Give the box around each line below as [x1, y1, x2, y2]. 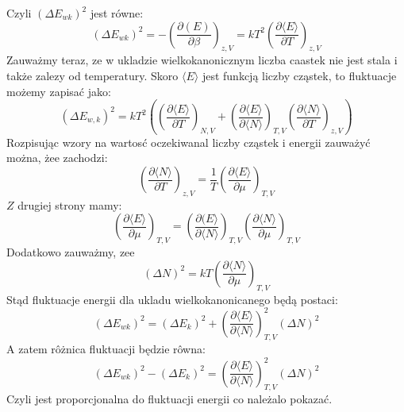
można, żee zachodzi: [6, 149, 108, 166]
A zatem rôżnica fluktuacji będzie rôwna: [6, 341, 206, 357]
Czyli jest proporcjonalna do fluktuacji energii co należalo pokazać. [6, 391, 333, 407]
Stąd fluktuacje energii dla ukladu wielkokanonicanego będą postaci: [6, 291, 338, 307]
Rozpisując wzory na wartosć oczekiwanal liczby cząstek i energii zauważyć [6, 133, 371, 150]
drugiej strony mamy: [17, 196, 122, 213]
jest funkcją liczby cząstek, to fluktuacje [202, 67, 397, 83]
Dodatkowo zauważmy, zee [6, 244, 135, 260]
